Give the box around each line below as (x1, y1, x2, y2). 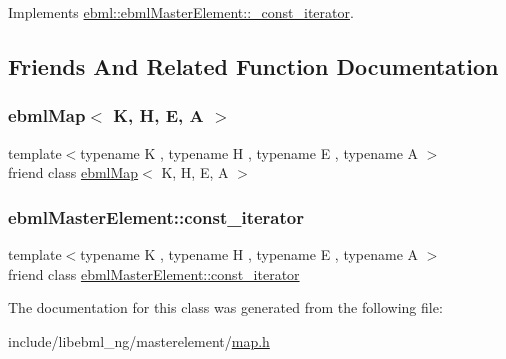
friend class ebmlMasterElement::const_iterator (8, 263, 300, 284)
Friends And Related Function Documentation (8, 50, 499, 81)
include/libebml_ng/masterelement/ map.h (8, 330, 270, 351)
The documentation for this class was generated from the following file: (8, 297, 443, 318)
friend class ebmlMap (8, 162, 139, 183)
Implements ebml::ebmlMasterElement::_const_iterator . (8, 2, 354, 22)
